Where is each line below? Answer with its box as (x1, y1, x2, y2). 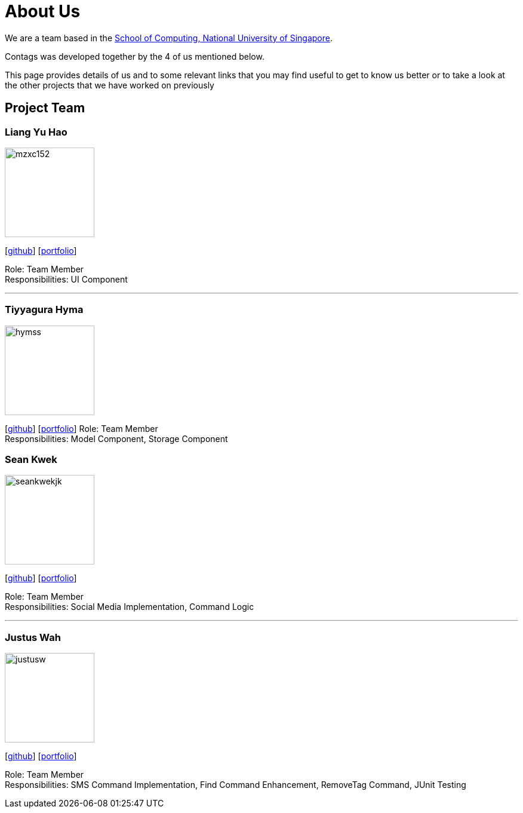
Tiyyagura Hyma (5, 303, 84, 316)
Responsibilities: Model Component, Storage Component (5, 433, 228, 444)
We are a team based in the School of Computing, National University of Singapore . (5, 32, 333, 43)
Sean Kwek (5, 453, 57, 466)
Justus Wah (5, 631, 61, 643)
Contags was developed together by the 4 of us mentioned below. (5, 51, 264, 62)
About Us (5, 1, 81, 22)
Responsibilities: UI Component (5, 274, 128, 284)
